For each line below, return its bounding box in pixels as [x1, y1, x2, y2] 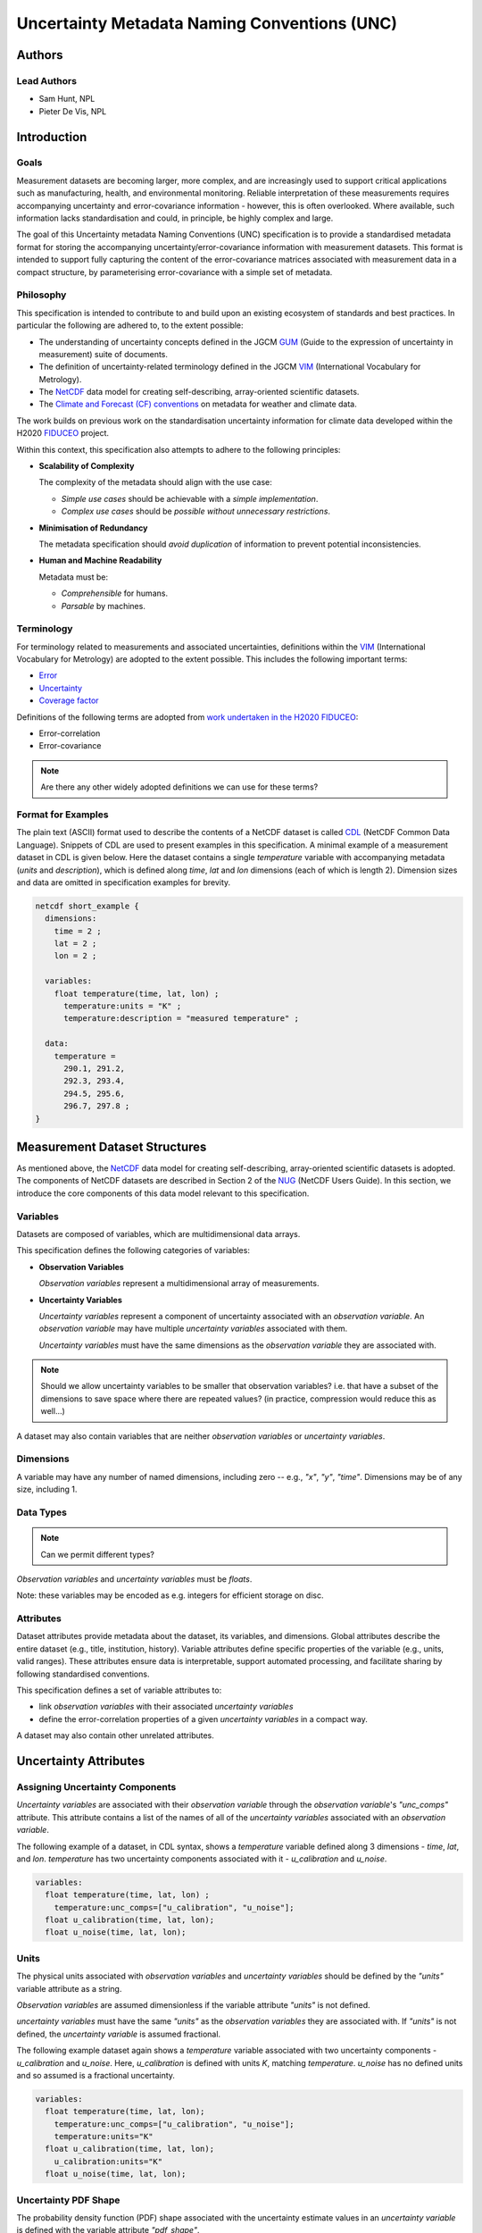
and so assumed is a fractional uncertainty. [16, 2070, 176, 2080]
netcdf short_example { [35, 900, 140, 911]
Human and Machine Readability [38, 555, 162, 566]
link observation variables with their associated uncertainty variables [38, 1702, 294, 1712]
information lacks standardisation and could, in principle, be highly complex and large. [16, 213, 334, 223]
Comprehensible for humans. [61, 588, 169, 598]
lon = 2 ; [54, 951, 97, 961]
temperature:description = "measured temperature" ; [63, 1014, 299, 1024]
